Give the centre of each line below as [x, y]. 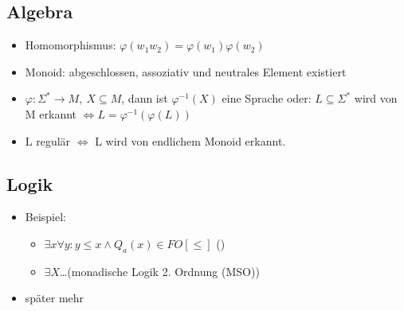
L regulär [48, 140]
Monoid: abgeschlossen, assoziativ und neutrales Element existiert [186, 71]
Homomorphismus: [71, 45]
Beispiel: [46, 217]
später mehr [55, 298]
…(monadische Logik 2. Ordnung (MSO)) [159, 271]
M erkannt [51, 113]
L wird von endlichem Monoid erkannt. [190, 140]
